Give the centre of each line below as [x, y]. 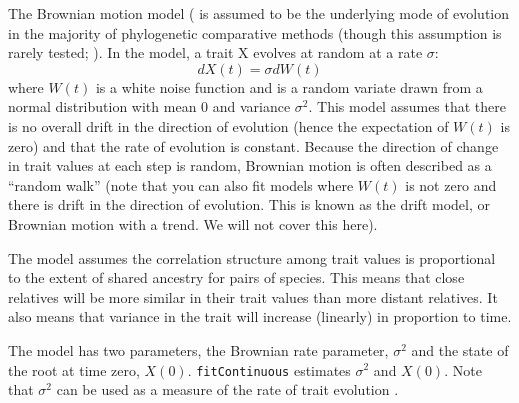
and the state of [460, 349]
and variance [251, 106]
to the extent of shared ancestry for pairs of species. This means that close [236, 277]
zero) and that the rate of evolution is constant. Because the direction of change [253, 145]
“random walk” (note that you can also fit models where [181, 184]
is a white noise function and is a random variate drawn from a [289, 86]
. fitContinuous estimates [269, 369]
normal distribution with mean [102, 106]
